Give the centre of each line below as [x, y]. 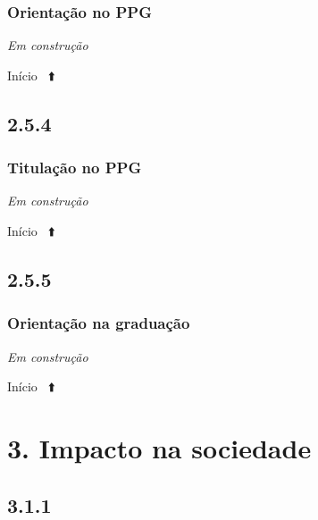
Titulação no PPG [75, 168]
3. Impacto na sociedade [159, 447]
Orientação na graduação [99, 323]
